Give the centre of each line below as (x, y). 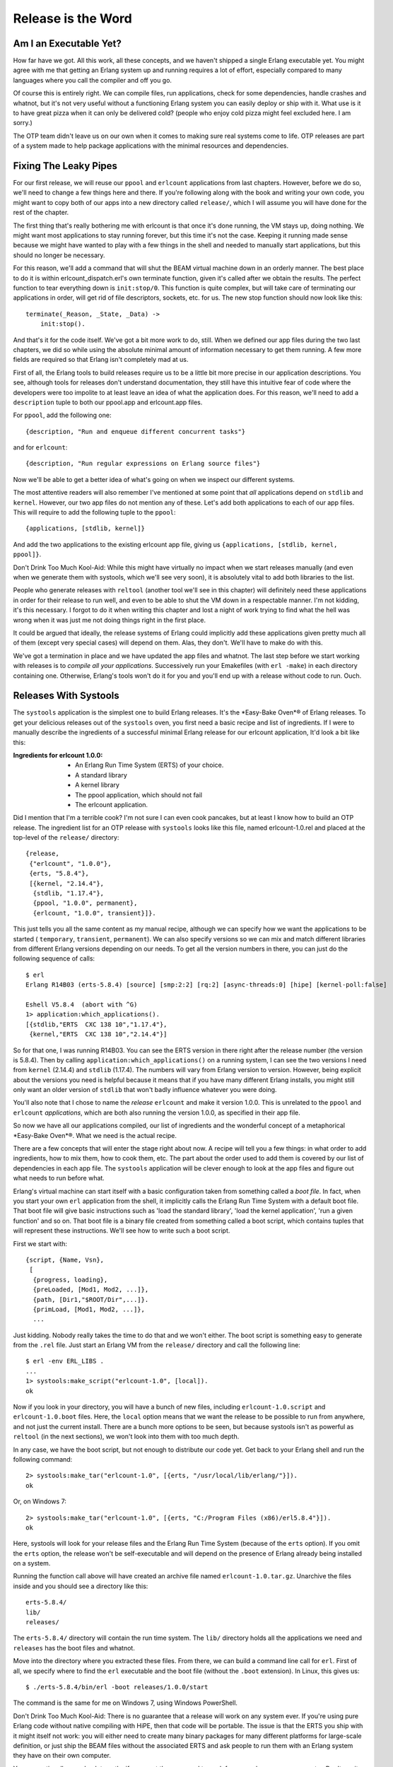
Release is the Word (72, 18)
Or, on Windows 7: (40, 1501)
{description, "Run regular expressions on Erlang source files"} (143, 464)
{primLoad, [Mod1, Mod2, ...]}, (89, 1309)
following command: (43, 1459)
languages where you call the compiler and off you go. (93, 80)
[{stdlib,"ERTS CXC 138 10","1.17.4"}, (96, 1024)
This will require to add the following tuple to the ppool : (94, 512)
